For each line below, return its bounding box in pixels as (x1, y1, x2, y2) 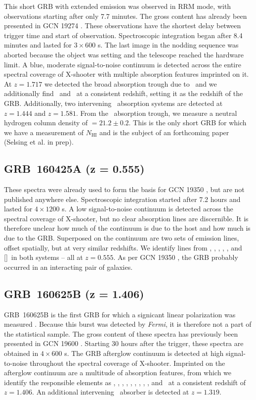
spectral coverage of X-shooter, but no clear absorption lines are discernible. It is (4, 213, 249, 223)
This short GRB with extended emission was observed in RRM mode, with (4, 1, 231, 11)
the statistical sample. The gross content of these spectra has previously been (4, 328, 238, 339)
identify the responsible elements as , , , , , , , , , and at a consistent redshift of (4, 377, 246, 387)
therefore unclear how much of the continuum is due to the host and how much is (4, 223, 251, 233)
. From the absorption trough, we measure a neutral (76, 107, 237, 118)
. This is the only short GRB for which (128, 117, 247, 128)
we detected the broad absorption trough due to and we (44, 78, 217, 89)
